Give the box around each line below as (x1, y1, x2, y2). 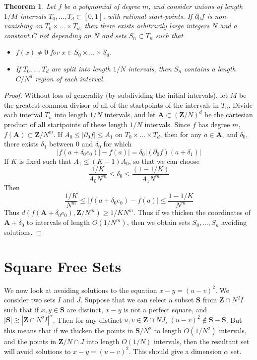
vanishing (4, 20, 33, 31)
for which (103, 139, 132, 149)
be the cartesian (204, 109, 253, 120)
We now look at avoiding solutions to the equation (4, 285, 157, 295)
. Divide (228, 99, 253, 110)
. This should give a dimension (128, 346, 222, 356)
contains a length (184, 63, 236, 73)
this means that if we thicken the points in (4, 325, 133, 336)
